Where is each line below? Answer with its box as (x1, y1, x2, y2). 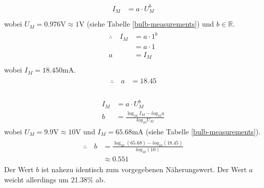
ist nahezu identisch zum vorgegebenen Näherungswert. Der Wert (41, 164, 247, 175)
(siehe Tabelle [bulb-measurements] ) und (87, 18, 214, 29)
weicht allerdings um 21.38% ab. (4, 174, 106, 184)
